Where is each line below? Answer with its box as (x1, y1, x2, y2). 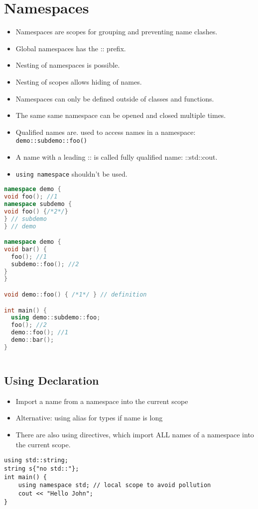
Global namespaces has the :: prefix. (15, 43, 126, 53)
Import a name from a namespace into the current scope (15, 396, 188, 406)
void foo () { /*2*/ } (4, 207, 68, 215)
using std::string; (4, 457, 68, 464)
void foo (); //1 (4, 193, 58, 201)
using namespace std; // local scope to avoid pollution (18, 482, 211, 489)
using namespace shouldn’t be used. (15, 168, 128, 179)
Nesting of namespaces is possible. (15, 60, 120, 70)
